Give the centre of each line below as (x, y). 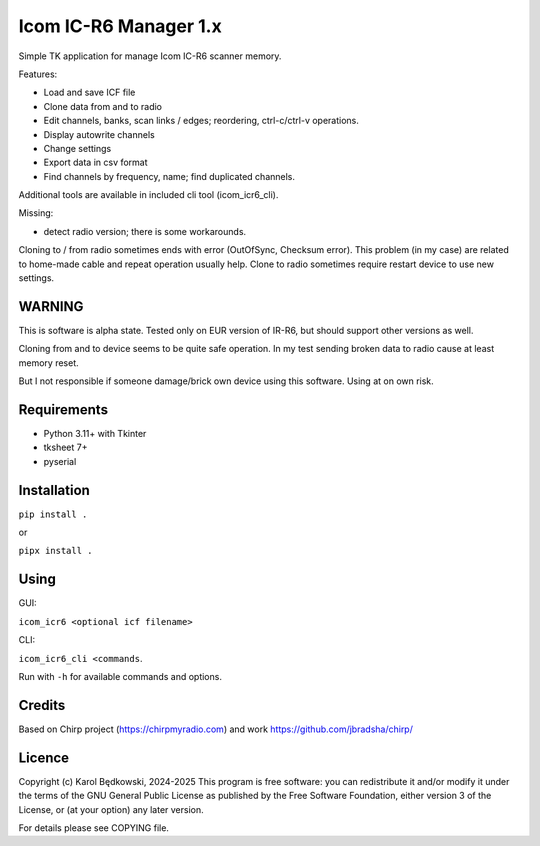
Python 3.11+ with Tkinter (95, 433)
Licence (44, 757)
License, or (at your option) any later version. (111, 809)
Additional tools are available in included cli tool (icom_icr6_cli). (148, 195)
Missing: (36, 213)
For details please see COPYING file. (94, 827)
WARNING (51, 306)
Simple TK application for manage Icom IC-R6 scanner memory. (150, 56)
